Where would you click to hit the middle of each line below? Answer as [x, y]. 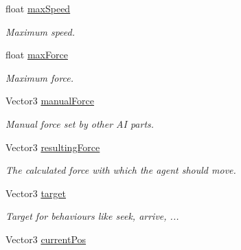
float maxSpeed [38, 8]
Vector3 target [36, 193]
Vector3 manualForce [50, 101]
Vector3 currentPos [46, 239]
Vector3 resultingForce [53, 147]
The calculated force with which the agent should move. [121, 170]
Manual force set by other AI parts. [80, 123]
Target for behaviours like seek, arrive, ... [92, 216]
